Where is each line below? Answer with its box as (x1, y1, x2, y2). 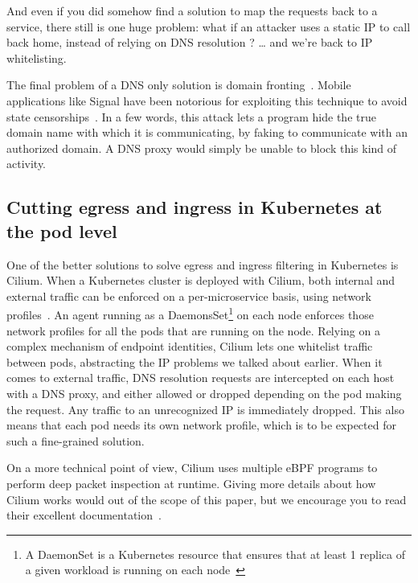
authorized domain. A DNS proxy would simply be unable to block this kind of (6, 139, 397, 156)
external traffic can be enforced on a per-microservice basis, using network (6, 287, 371, 304)
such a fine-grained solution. (6, 432, 145, 449)
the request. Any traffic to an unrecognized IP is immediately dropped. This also (6, 400, 404, 417)
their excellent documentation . (6, 507, 162, 523)
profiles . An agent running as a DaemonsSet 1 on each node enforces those (6, 304, 374, 322)
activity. (6, 155, 47, 172)
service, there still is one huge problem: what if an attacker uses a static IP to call (6, 18, 411, 35)
